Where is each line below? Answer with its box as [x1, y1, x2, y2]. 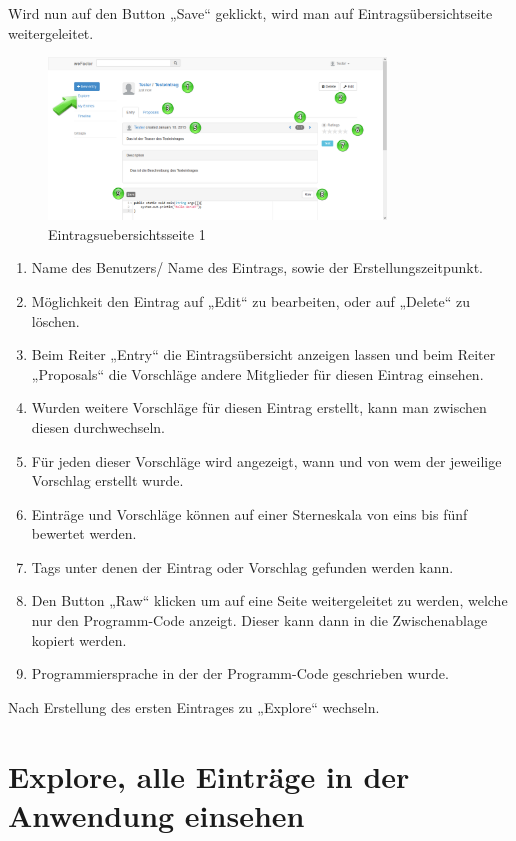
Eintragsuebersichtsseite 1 [48, 223, 206, 244]
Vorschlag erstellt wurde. [31, 470, 184, 491]
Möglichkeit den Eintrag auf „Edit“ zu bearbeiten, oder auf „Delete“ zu [31, 290, 471, 311]
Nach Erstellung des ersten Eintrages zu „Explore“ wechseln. [8, 696, 380, 717]
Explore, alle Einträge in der [8, 755, 410, 796]
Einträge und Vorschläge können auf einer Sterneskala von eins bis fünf [31, 503, 468, 524]
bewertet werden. [31, 523, 137, 544]
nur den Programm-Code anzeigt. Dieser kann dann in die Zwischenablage [31, 610, 488, 631]
